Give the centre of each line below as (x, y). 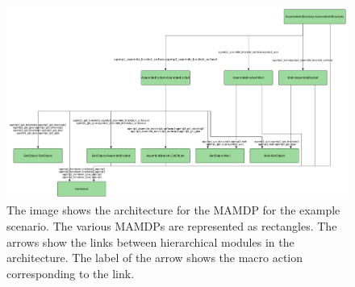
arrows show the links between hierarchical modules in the (150, 241)
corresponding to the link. (71, 273)
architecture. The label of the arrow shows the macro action (155, 258)
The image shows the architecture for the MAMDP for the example (173, 210)
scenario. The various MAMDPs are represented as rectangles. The (172, 225)
